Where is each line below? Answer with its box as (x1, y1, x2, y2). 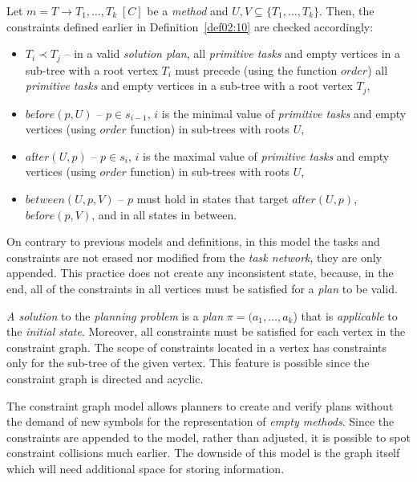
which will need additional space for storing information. (6, 460, 285, 476)
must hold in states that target (136, 190, 289, 207)
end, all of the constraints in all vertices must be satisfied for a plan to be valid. (6, 280, 398, 297)
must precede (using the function (175, 61, 338, 78)
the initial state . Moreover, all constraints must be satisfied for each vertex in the (6, 323, 406, 340)
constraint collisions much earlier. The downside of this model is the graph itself (6, 444, 400, 461)
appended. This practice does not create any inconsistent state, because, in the (6, 264, 394, 281)
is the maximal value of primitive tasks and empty (143, 147, 390, 164)
